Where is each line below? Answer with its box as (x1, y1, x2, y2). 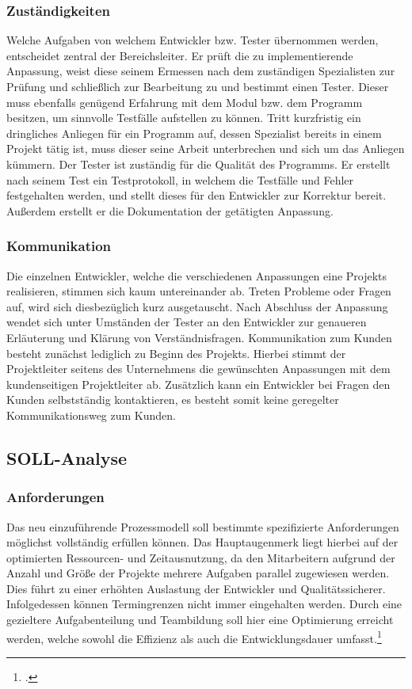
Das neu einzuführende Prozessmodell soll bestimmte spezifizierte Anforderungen (6, 518, 399, 535)
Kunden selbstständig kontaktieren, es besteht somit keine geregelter (6, 391, 339, 408)
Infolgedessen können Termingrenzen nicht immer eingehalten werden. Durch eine (6, 596, 402, 612)
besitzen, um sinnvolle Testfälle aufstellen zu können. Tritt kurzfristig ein (6, 109, 361, 126)
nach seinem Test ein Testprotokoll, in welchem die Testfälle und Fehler (6, 171, 354, 188)
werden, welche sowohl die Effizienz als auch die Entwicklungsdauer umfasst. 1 (6, 627, 382, 646)
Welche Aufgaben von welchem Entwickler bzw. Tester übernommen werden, (6, 32, 379, 48)
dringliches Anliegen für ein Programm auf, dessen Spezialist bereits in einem (6, 124, 382, 141)
